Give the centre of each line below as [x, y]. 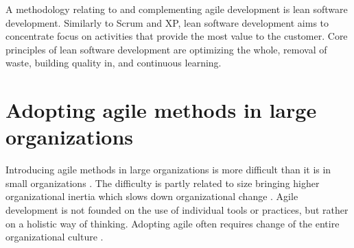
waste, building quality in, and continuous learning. [114, 63]
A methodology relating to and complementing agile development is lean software [177, 9]
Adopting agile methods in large [161, 110]
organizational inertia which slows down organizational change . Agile [152, 196]
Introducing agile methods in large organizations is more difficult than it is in [168, 170]
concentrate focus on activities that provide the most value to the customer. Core [177, 36]
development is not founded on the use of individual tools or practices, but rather [177, 210]
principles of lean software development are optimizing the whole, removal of [166, 49]
